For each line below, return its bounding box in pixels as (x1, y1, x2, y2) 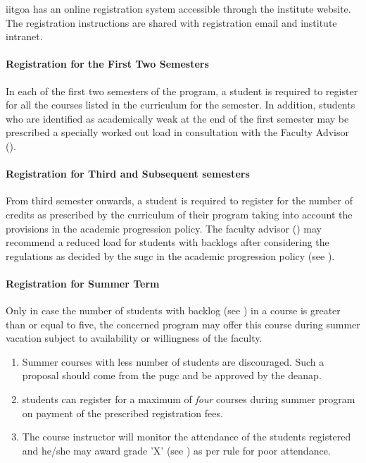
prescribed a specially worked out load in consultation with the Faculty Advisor (6, 125, 349, 140)
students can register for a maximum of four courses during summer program (22, 392, 355, 407)
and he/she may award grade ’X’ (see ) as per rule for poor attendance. (22, 443, 331, 457)
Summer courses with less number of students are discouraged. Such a (22, 354, 324, 369)
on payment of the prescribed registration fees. (22, 405, 223, 420)
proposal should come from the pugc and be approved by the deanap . (22, 368, 322, 383)
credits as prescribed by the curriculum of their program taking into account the (6, 206, 353, 221)
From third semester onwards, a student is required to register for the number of (6, 193, 353, 208)
